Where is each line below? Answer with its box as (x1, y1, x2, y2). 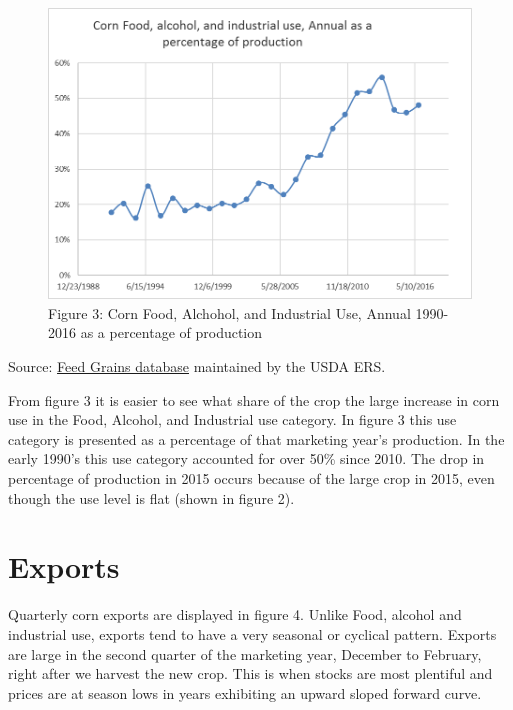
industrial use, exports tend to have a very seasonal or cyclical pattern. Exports (8, 623, 497, 644)
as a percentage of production (80, 322, 263, 343)
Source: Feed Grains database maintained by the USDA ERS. (8, 356, 386, 377)
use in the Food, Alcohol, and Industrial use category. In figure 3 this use (8, 409, 457, 430)
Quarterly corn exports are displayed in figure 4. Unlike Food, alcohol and (8, 604, 462, 625)
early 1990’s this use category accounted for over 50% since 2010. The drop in (8, 448, 485, 469)
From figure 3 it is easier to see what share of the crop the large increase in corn (8, 389, 500, 410)
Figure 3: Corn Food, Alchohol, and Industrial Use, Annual (48, 302, 411, 323)
